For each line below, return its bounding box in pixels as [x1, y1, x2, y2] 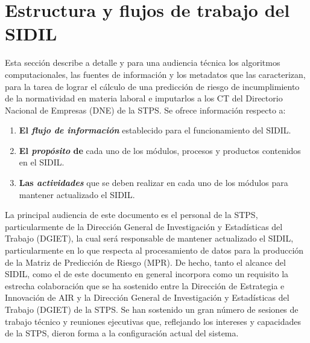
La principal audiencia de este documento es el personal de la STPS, [5, 208, 258, 221]
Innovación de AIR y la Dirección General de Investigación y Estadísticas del [5, 291, 289, 304]
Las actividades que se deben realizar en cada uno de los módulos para [19, 176, 288, 189]
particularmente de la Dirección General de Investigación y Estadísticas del [5, 220, 283, 232]
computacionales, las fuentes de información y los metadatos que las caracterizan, [5, 68, 306, 80]
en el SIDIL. [19, 156, 65, 168]
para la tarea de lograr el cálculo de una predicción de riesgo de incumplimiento [5, 80, 300, 92]
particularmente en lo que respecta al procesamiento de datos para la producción [5, 244, 304, 257]
